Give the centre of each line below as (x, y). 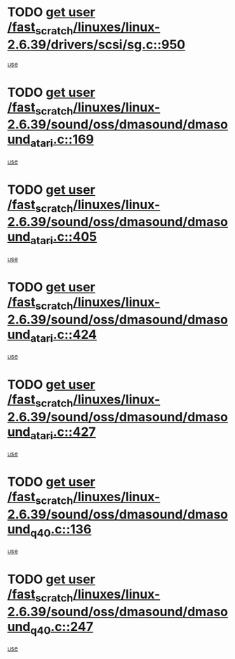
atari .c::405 (63, 238)
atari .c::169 (62, 140)
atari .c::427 (63, 433)
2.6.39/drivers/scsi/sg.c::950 (96, 45)
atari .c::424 (63, 335)
